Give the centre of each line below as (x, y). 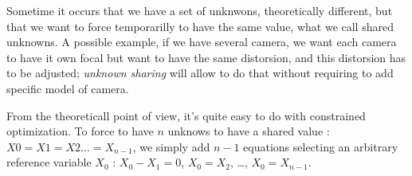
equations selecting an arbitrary (321, 146)
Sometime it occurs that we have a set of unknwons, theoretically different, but (200, 10)
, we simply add (171, 146)
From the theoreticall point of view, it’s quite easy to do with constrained (186, 115)
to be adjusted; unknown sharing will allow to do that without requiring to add (200, 73)
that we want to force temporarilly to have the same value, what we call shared (200, 26)
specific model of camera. (68, 88)
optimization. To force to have (80, 131)
